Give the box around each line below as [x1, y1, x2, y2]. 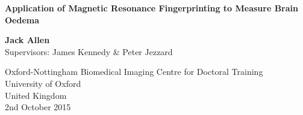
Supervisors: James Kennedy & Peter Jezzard [5, 45, 173, 57]
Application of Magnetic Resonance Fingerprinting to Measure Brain [5, 2, 298, 14]
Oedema [5, 13, 40, 26]
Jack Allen [5, 34, 50, 46]
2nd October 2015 [5, 101, 71, 113]
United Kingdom [5, 89, 67, 101]
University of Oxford [5, 77, 81, 89]
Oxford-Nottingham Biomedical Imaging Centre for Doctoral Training [5, 65, 263, 78]
